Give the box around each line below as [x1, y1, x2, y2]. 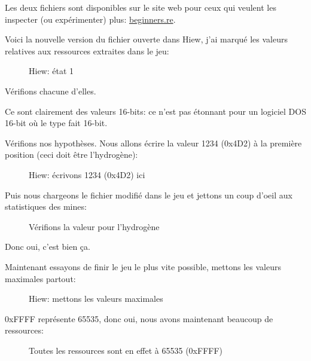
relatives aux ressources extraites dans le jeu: [5, 44, 169, 57]
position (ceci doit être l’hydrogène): [5, 148, 138, 161]
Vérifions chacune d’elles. [5, 84, 96, 97]
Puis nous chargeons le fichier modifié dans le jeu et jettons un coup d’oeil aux [5, 188, 292, 201]
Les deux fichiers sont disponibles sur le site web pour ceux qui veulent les [5, 1, 276, 13]
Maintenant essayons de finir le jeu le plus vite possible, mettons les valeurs [5, 260, 281, 273]
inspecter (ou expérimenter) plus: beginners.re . [5, 13, 176, 25]
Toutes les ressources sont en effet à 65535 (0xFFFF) [29, 344, 223, 356]
